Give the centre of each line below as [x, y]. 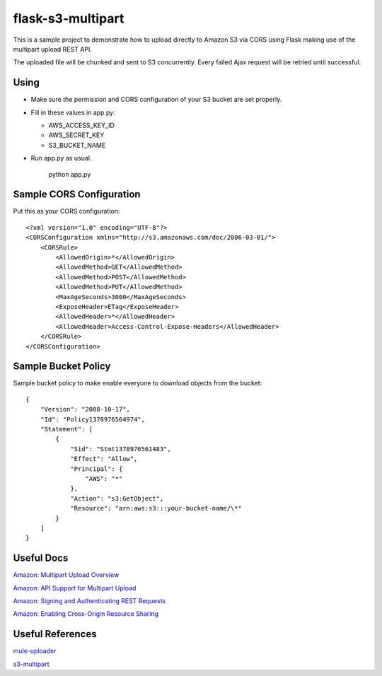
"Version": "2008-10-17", [85, 409]
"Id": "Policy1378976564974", [92, 419]
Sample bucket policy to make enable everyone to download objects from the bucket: [138, 383]
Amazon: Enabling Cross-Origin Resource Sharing [86, 614]
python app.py [70, 174]
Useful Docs [41, 558]
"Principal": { [97, 469]
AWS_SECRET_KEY [76, 135]
